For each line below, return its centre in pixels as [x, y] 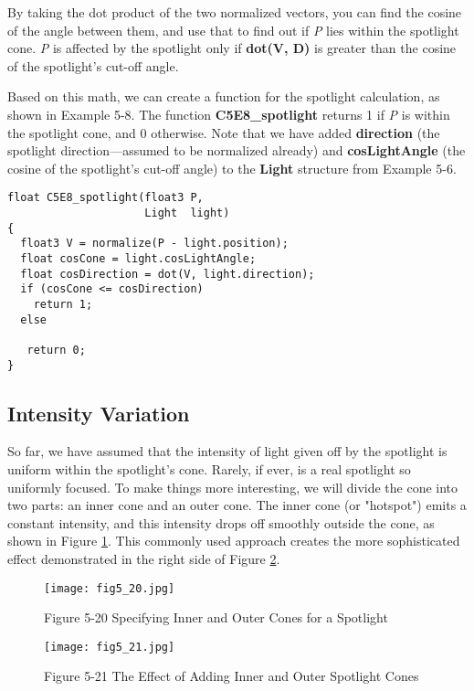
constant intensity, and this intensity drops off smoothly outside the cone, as [221, 522]
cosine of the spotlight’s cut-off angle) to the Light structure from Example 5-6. [232, 168]
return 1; [63, 304]
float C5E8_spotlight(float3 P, [105, 198]
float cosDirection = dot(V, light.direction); [168, 274]
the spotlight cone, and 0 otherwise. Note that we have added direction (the [224, 132]
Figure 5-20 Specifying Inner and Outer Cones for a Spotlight [216, 617]
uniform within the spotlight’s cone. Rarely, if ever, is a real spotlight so [209, 469]
